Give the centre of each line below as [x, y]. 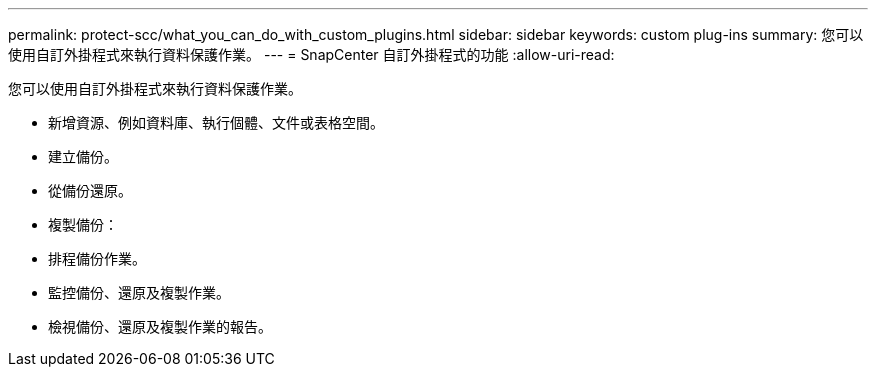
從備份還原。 [90, 190]
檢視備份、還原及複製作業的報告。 [160, 326]
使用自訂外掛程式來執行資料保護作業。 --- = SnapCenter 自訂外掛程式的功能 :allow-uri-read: [311, 54]
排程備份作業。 [97, 258]
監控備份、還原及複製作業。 [139, 292]
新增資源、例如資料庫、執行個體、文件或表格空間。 [216, 122]
